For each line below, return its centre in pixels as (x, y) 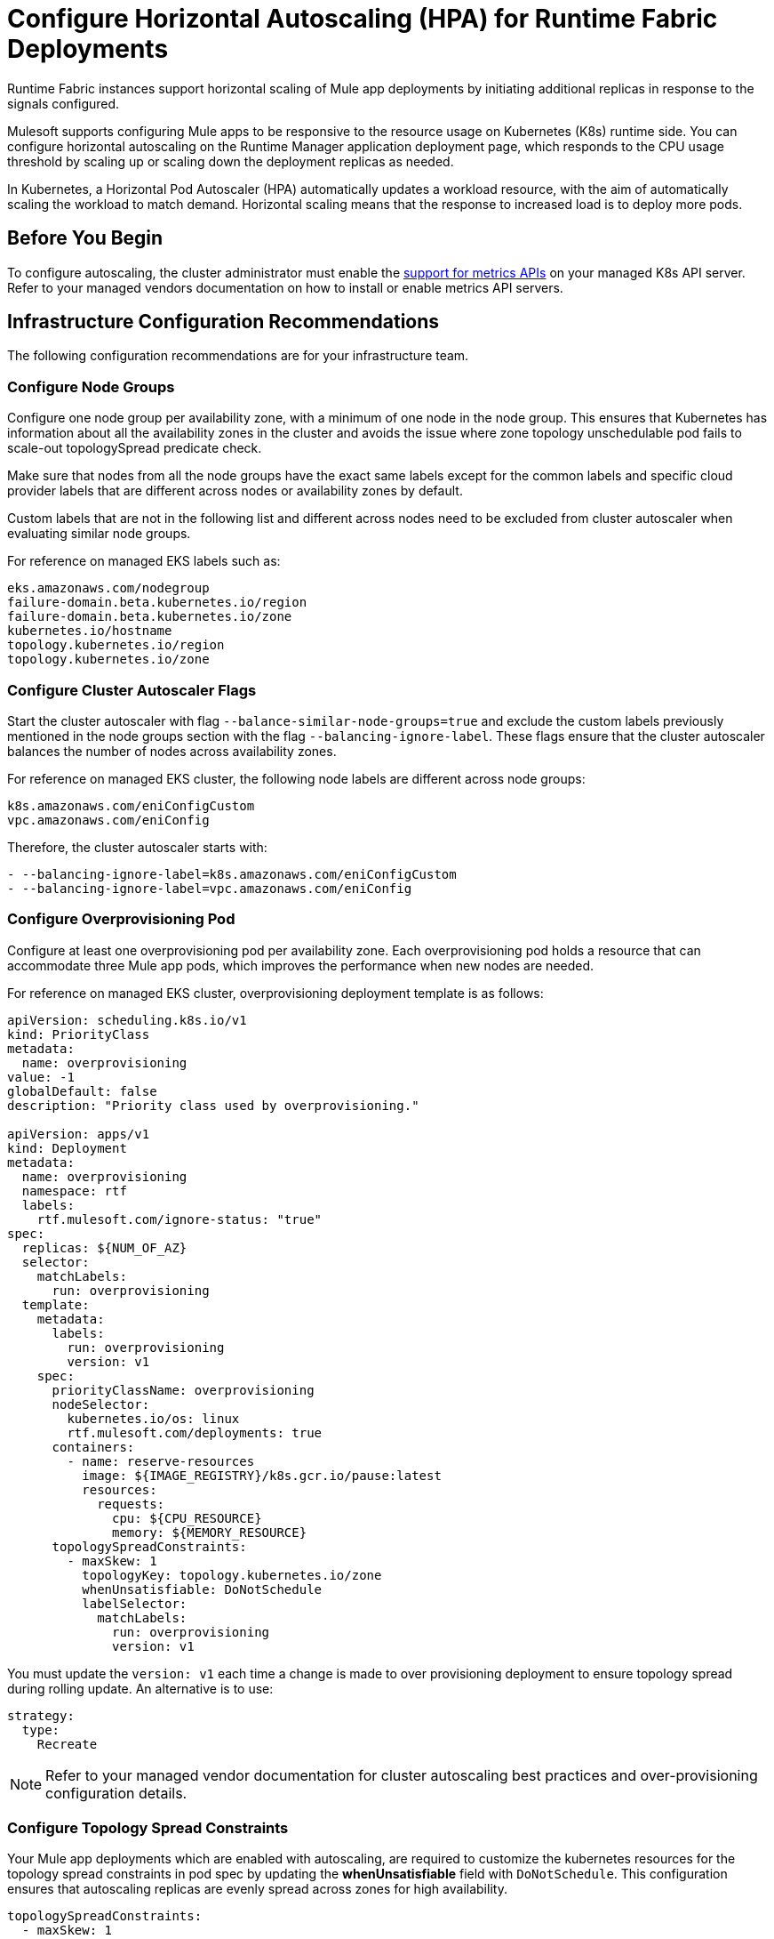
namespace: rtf (74, 1191)
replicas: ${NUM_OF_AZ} (104, 1247)
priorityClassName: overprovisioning (183, 1390)
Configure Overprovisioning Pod (121, 919)
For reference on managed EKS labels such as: (144, 561)
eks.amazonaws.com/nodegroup (108, 588)
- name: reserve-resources (161, 1461)
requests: (131, 1504)
